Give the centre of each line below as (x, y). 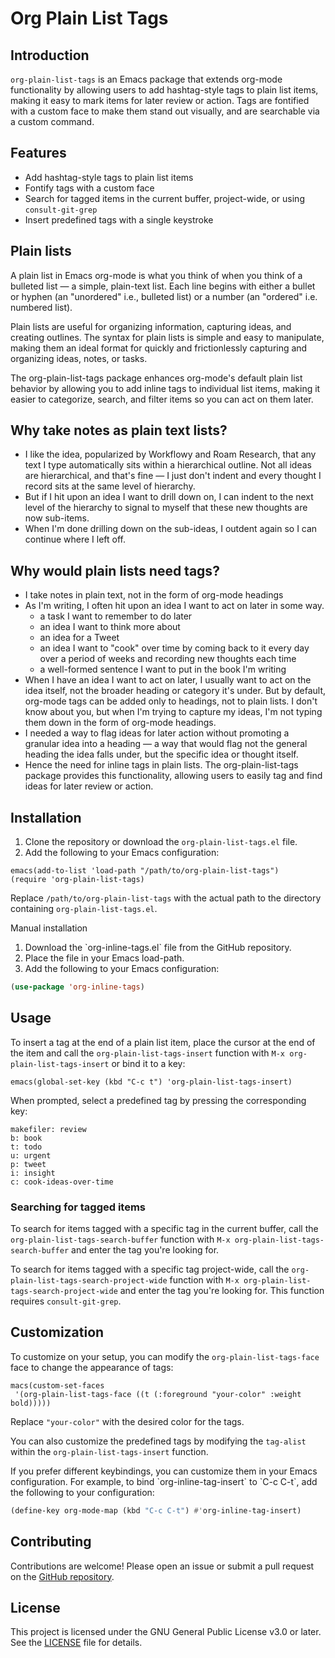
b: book (26, 1138)
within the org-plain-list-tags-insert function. (109, 1451)
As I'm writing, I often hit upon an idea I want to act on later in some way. (174, 606)
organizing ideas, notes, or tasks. (79, 358)
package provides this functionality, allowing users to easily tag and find (173, 776)
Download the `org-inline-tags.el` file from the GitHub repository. (158, 948)
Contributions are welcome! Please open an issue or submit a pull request (162, 1566)
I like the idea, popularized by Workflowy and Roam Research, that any (170, 454)
